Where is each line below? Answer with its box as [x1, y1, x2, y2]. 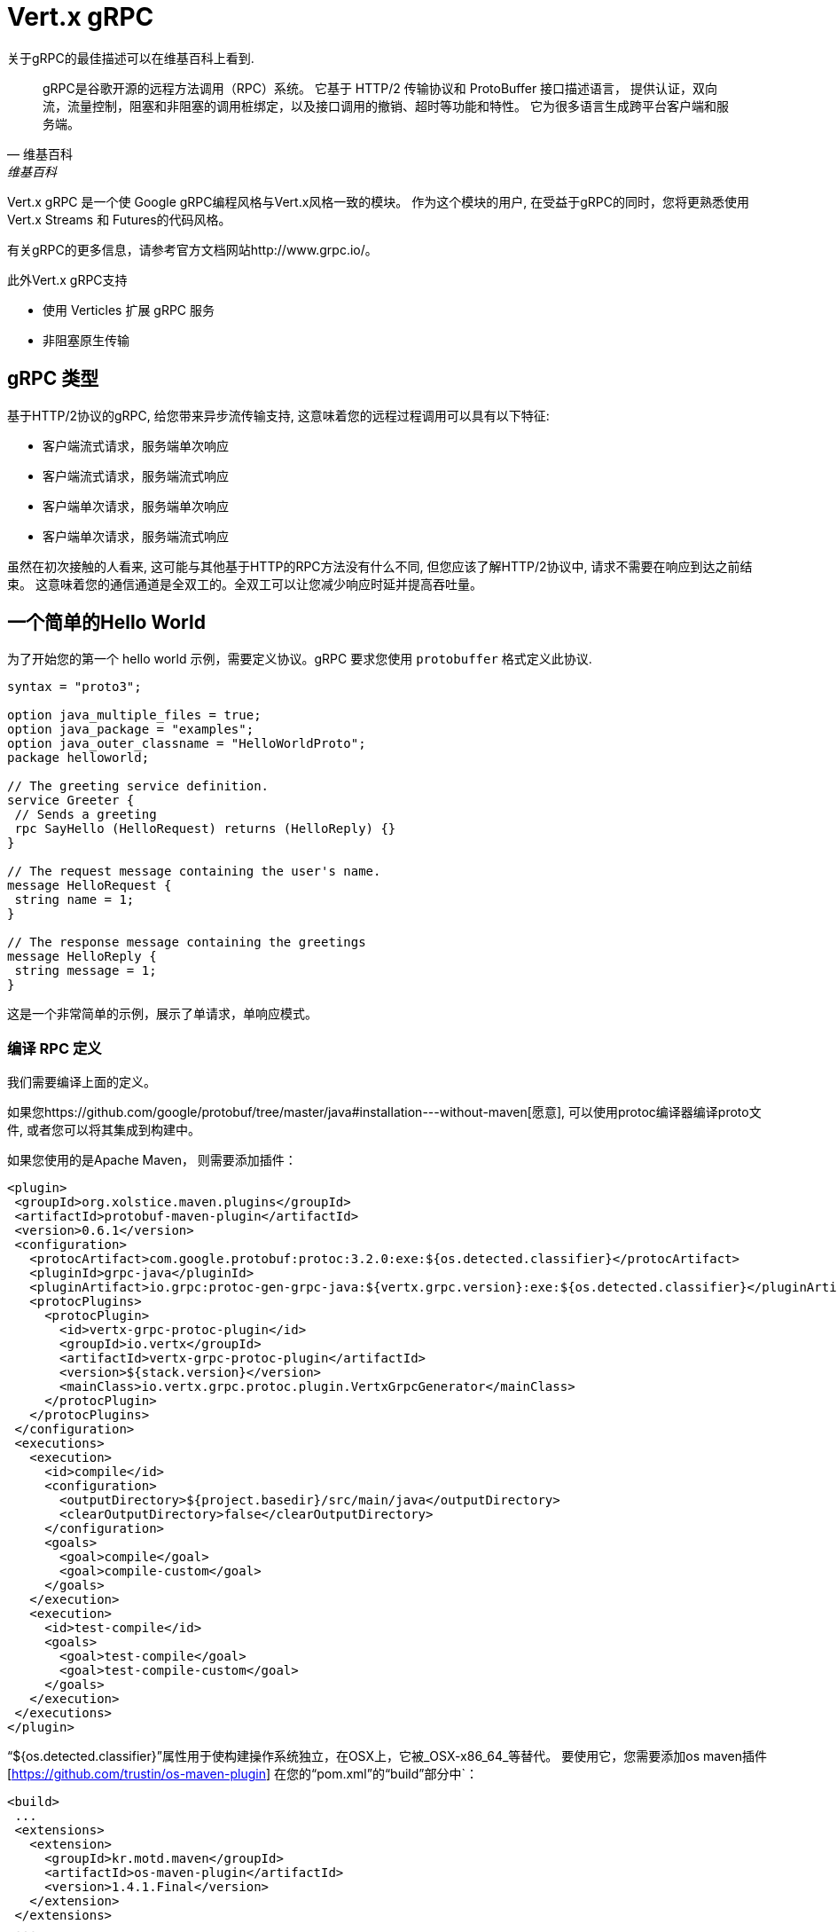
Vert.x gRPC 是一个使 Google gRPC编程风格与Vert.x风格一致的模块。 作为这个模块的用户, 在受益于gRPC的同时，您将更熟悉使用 [7, 193, 750, 209]
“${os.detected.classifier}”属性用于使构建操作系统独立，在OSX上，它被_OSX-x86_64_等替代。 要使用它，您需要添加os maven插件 [7, 1748, 767, 1764]
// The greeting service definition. [7, 779, 270, 794]
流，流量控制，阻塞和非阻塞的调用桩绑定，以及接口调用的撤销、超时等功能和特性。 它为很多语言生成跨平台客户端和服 [43, 98, 729, 114]
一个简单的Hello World [7, 611, 206, 634]
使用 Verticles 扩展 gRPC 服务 [43, 302, 215, 318]
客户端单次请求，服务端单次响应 [43, 498, 229, 514]
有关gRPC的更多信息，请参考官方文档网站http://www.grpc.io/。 [7, 241, 378, 257]
